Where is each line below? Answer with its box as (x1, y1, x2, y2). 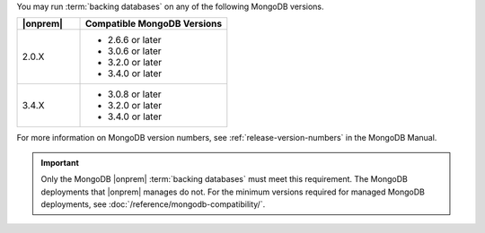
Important (40, 157, 80, 168)
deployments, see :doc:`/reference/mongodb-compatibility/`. (40, 198, 266, 210)
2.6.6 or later (107, 34, 162, 47)
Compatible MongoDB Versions (84, 18, 223, 30)
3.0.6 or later (107, 45, 162, 57)
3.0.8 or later (107, 88, 162, 100)
